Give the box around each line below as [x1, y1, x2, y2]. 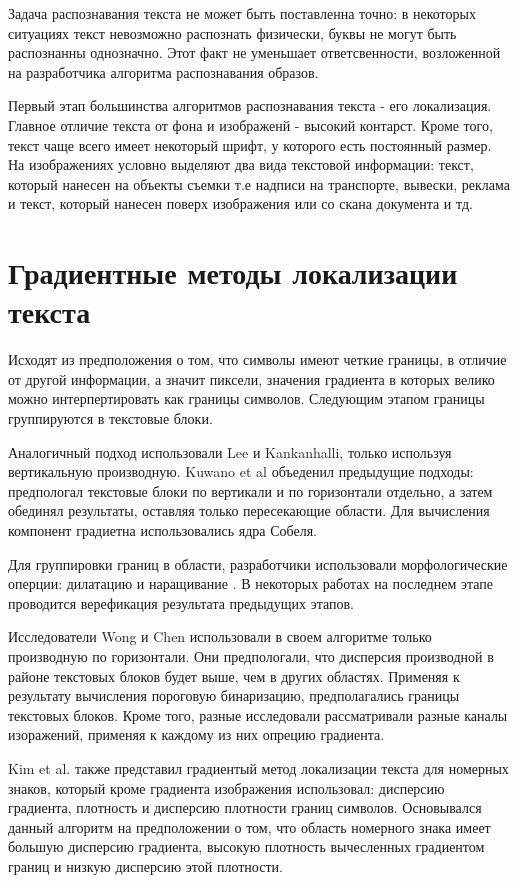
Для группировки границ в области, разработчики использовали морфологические [8, 553, 508, 574]
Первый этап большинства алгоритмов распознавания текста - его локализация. [8, 95, 492, 116]
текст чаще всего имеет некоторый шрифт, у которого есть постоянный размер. [8, 134, 492, 155]
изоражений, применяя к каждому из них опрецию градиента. [8, 724, 385, 745]
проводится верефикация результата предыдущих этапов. [8, 592, 354, 613]
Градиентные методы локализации [8, 252, 458, 293]
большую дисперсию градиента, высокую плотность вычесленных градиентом [8, 836, 485, 857]
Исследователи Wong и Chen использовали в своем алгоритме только [8, 626, 432, 647]
